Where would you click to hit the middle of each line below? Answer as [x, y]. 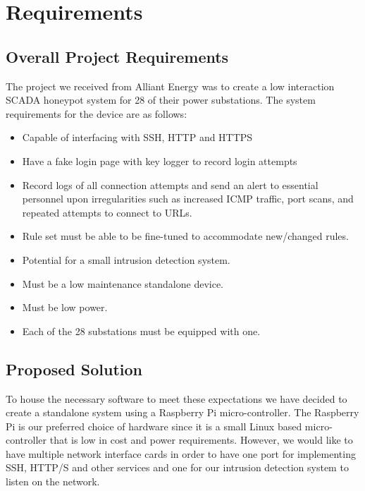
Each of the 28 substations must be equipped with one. [141, 331]
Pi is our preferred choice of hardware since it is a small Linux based [154, 426]
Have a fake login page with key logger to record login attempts [160, 160]
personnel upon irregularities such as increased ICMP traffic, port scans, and [188, 199]
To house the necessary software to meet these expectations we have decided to [177, 398]
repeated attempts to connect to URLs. [107, 212]
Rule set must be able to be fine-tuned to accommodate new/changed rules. [185, 236]
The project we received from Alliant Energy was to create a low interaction [170, 86]
